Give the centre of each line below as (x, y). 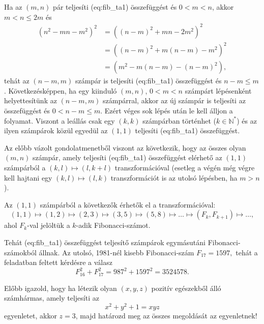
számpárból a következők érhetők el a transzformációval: (128, 204)
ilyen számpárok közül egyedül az (56, 130)
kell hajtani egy (28, 177)
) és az (247, 120)
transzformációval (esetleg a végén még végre (185, 168)
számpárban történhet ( (180, 120)
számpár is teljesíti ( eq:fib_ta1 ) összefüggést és (148, 81)
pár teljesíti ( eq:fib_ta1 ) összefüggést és (115, 7)
